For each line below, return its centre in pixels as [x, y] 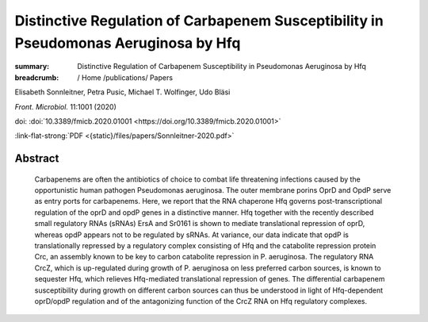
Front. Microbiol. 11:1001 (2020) [65, 106]
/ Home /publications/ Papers [125, 77]
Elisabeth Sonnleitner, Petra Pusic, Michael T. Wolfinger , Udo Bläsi [122, 92]
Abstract [37, 159]
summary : [32, 67]
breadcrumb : [37, 77]
